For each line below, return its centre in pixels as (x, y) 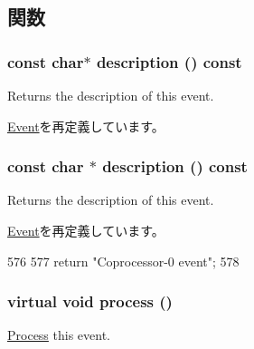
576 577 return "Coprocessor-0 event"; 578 (123, 261)
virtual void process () (90, 301)
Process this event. (59, 335)
